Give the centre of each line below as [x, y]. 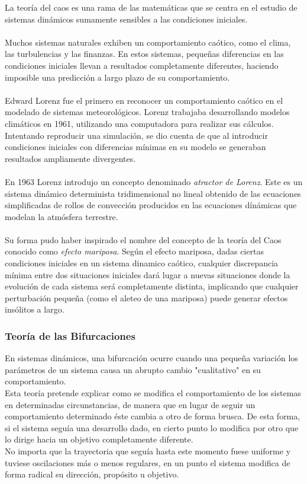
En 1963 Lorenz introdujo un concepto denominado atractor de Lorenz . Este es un [154, 181]
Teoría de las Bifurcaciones [70, 335]
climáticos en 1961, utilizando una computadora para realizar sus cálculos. [139, 123]
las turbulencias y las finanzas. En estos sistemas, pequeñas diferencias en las [144, 54]
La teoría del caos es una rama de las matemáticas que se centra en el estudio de [151, 7]
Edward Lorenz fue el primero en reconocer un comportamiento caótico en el [144, 100]
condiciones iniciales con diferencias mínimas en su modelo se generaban [135, 147]
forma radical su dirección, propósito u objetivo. [92, 474]
